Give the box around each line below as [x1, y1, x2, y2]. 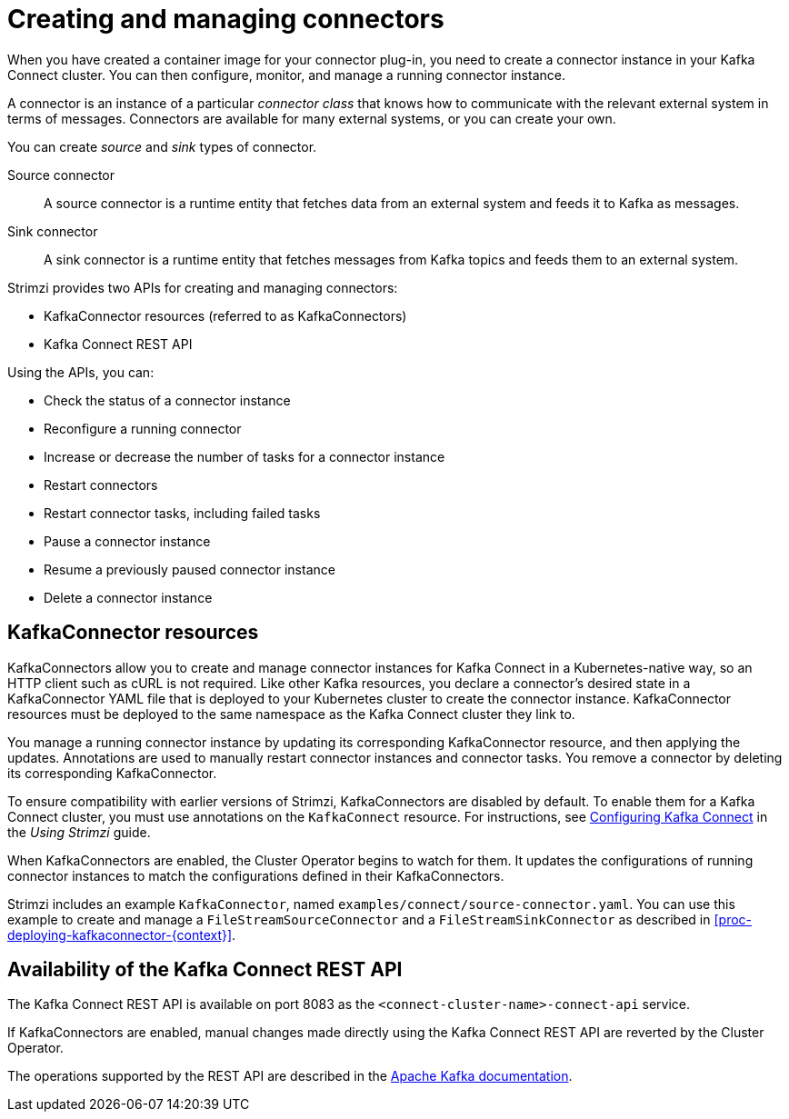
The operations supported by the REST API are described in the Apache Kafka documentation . [7, 1068, 573, 1084]
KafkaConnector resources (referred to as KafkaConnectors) [44, 307, 407, 324]
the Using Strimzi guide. [7, 824, 151, 840]
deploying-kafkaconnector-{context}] [7, 926, 233, 943]
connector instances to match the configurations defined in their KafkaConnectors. [7, 867, 504, 884]
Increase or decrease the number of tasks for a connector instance [44, 448, 445, 465]
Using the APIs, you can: [7, 364, 155, 380]
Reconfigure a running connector [44, 420, 242, 436]
